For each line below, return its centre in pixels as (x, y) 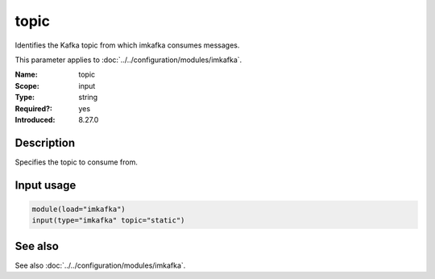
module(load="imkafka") (79, 209)
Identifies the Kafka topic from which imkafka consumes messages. (127, 45)
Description (45, 142)
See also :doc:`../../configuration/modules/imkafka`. (100, 265)
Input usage (46, 185)
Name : (26, 75)
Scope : (27, 85)
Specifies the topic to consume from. (77, 162)
